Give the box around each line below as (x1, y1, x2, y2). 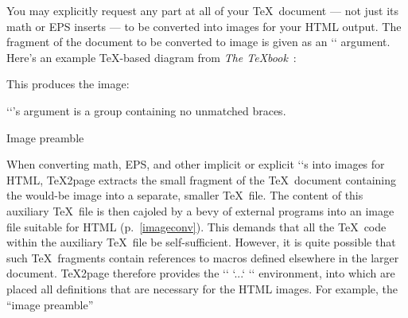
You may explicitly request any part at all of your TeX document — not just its (6, 2, 399, 18)
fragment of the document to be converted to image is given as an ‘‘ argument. (6, 33, 391, 50)
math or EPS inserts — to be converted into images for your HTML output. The (6, 17, 402, 34)
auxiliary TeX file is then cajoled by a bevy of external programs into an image (6, 202, 394, 219)
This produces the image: (6, 76, 130, 92)
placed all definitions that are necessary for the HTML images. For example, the (6, 280, 398, 297)
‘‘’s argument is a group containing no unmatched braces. (6, 102, 286, 118)
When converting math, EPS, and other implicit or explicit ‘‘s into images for (6, 156, 385, 173)
